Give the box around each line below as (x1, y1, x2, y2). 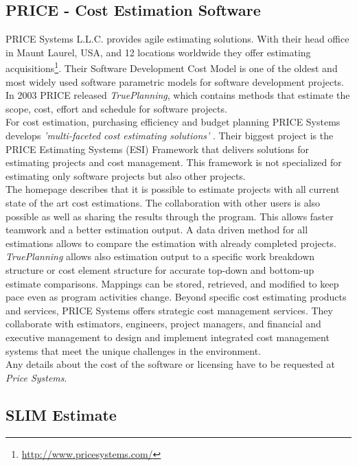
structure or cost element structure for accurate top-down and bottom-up (5, 262, 314, 277)
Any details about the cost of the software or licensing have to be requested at (5, 357, 335, 371)
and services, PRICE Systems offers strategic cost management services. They (5, 303, 333, 317)
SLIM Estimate (5, 404, 117, 425)
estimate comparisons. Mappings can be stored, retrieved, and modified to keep (5, 276, 339, 290)
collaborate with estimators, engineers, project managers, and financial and (5, 316, 321, 331)
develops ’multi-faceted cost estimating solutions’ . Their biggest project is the (5, 128, 334, 143)
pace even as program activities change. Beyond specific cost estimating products (5, 290, 347, 304)
